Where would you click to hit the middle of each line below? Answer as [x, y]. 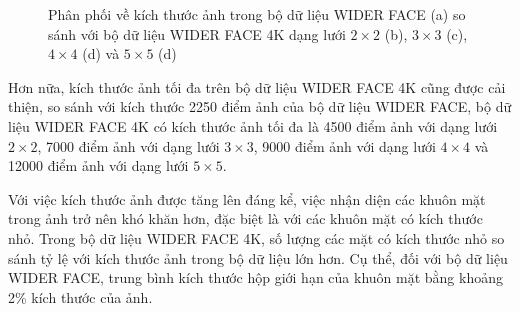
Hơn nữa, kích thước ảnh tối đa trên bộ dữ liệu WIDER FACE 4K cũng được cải [257, 86]
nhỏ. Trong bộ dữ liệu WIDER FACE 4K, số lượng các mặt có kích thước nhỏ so [256, 237]
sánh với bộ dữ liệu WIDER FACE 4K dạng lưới [197, 33]
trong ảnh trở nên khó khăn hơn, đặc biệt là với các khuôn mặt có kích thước [245, 218]
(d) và [101, 53]
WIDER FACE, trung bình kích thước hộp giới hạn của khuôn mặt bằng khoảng [255, 277]
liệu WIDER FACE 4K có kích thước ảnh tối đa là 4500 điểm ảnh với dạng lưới [253, 125]
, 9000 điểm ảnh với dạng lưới [344, 145]
